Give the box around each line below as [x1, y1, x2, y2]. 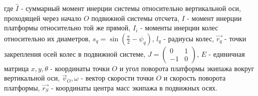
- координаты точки [50, 63, 110, 73]
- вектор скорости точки [81, 73, 154, 83]
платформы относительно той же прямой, [4, 22, 131, 33]
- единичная [208, 48, 245, 59]
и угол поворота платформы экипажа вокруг [119, 63, 254, 73]
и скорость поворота [163, 73, 226, 83]
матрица [4, 63, 29, 73]
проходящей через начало [4, 12, 82, 23]
